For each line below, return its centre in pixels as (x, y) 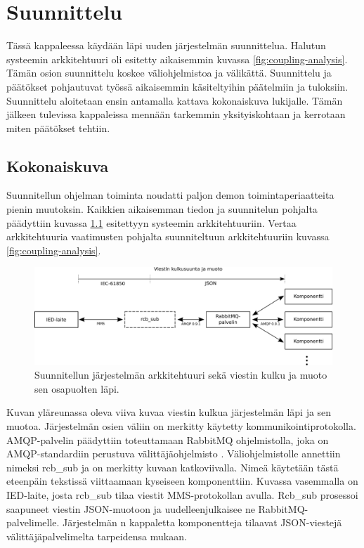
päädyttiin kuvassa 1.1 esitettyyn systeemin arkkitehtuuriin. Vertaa (151, 222)
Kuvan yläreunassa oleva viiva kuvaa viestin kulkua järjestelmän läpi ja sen (169, 412)
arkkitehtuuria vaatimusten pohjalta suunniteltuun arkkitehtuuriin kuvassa (168, 236)
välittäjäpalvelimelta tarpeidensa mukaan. (97, 536)
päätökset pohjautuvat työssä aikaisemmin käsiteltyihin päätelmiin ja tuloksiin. (177, 86)
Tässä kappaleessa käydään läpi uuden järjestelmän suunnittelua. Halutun (166, 45)
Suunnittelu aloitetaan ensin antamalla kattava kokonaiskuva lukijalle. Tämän (175, 100)
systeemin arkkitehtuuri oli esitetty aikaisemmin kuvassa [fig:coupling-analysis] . (177, 59)
